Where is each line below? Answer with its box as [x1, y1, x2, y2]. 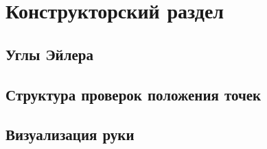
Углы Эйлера [5, 43, 94, 64]
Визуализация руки [5, 124, 135, 145]
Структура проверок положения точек [5, 83, 262, 105]
